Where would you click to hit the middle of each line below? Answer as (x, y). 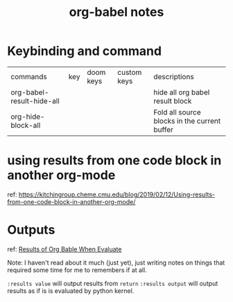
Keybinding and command (84, 51)
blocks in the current (187, 121)
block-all (26, 125)
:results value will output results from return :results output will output (113, 283)
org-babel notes (116, 12)
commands (29, 76)
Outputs (31, 230)
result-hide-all (35, 101)
